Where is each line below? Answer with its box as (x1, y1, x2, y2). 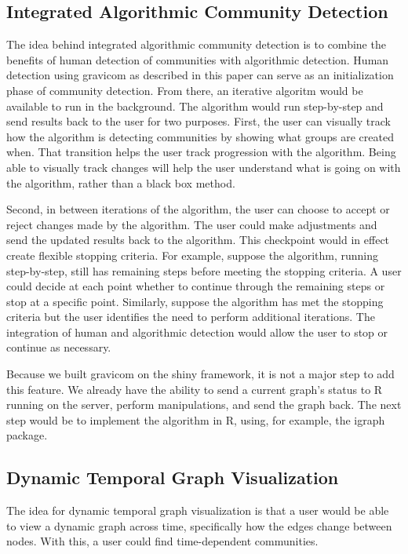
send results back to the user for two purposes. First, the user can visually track (6, 113, 391, 129)
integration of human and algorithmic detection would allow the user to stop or (6, 323, 388, 340)
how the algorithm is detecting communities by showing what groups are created (6, 128, 394, 144)
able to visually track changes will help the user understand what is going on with (6, 159, 401, 175)
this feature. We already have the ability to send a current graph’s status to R (6, 381, 383, 397)
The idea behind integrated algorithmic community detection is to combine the (6, 36, 386, 53)
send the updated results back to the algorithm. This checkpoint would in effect (6, 231, 390, 248)
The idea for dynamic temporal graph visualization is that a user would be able (6, 502, 389, 519)
